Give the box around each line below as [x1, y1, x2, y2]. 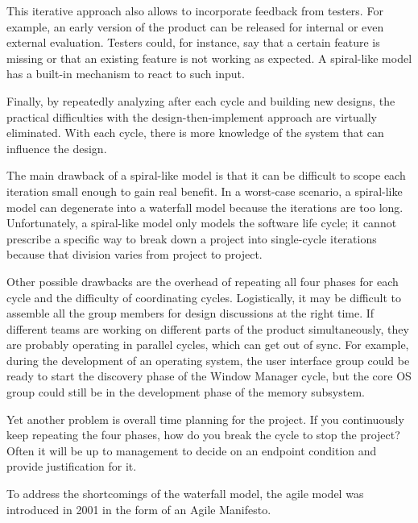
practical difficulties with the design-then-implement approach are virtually [6, 108, 377, 125]
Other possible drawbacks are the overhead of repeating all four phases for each [6, 272, 399, 289]
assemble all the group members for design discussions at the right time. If [6, 305, 375, 322]
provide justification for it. [6, 458, 137, 475]
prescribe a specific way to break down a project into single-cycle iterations [6, 230, 377, 247]
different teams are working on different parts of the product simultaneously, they [6, 320, 409, 337]
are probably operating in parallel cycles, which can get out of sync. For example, [6, 336, 409, 353]
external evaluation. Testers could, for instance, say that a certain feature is [6, 34, 380, 51]
